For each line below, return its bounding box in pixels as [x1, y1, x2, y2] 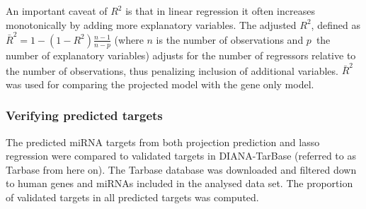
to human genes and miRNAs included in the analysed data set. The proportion [6, 176, 353, 191]
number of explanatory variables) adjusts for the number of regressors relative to [6, 47, 356, 62]
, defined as [311, 17, 360, 32]
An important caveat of [6, 4, 108, 18]
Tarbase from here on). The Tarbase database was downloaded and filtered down [6, 162, 357, 177]
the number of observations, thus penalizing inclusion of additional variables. [6, 63, 338, 78]
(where [114, 32, 144, 47]
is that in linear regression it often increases [125, 4, 315, 18]
